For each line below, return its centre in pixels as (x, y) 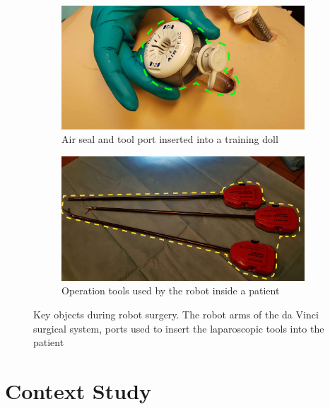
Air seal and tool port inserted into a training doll (170, 139)
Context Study (78, 390)
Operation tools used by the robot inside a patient (171, 290)
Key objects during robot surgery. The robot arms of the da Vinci (176, 314)
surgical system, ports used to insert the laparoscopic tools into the (179, 328)
